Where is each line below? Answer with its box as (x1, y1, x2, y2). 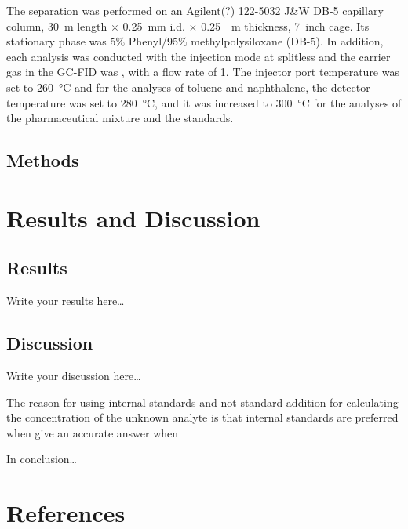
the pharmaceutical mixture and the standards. (6, 110, 234, 126)
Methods (6, 148, 79, 172)
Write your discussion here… (6, 367, 141, 383)
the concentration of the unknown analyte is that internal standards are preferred (6, 409, 399, 426)
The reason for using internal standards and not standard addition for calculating (6, 393, 399, 410)
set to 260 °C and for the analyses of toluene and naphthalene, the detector (6, 78, 370, 95)
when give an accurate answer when (6, 424, 179, 440)
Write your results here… (6, 292, 125, 309)
